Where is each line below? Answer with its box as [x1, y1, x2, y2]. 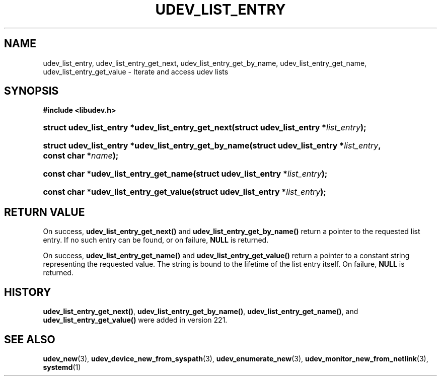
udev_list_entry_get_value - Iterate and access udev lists [43, 67, 229, 76]
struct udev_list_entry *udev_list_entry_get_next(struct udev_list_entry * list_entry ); [43, 122, 366, 133]
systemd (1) [43, 362, 81, 371]
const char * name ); [43, 150, 119, 161]
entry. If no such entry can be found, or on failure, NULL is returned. [43, 236, 269, 245]
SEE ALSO [4, 333, 55, 346]
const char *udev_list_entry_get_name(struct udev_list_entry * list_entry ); [43, 169, 328, 179]
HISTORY [4, 285, 51, 298]
